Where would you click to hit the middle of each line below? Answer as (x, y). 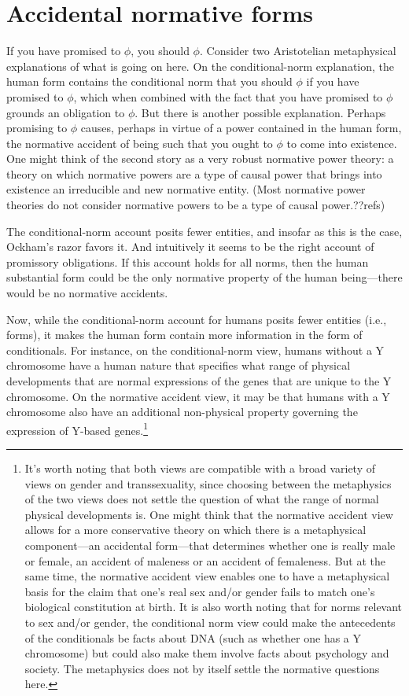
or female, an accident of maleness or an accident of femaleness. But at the (205, 560)
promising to (37, 128)
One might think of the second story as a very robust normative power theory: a (200, 158)
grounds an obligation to (66, 112)
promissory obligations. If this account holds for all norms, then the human (188, 261)
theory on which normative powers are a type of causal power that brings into (194, 173)
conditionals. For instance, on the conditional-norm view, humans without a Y (195, 350)
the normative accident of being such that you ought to (140, 143)
